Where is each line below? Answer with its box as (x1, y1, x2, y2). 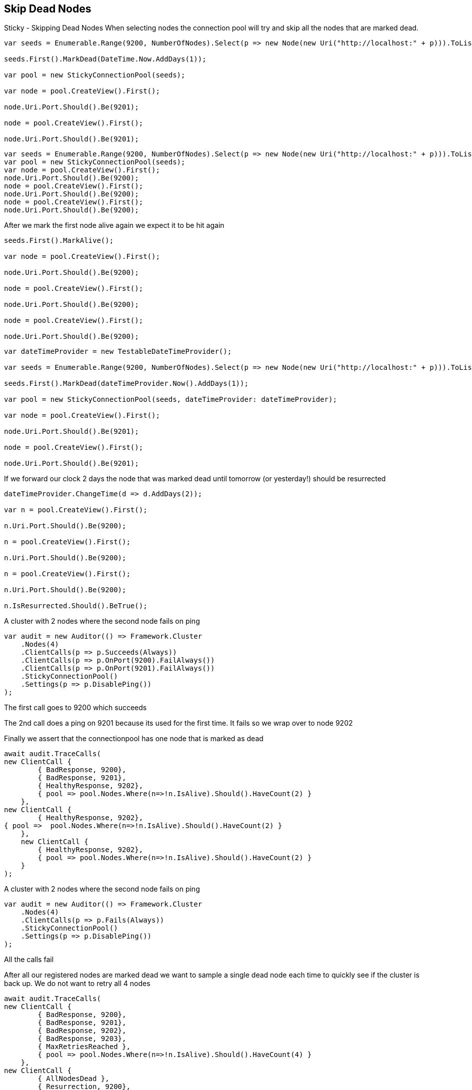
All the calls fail (4, 955, 54, 964)
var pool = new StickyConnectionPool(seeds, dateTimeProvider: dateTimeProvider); (4, 395, 337, 404)
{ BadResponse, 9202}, (37, 1027, 126, 1035)
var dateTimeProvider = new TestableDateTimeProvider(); (4, 347, 232, 356)
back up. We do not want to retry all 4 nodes (4, 979, 150, 988)
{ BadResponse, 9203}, (37, 1035, 126, 1043)
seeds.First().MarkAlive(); (4, 236, 114, 245)
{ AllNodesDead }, (37, 1075, 109, 1083)
